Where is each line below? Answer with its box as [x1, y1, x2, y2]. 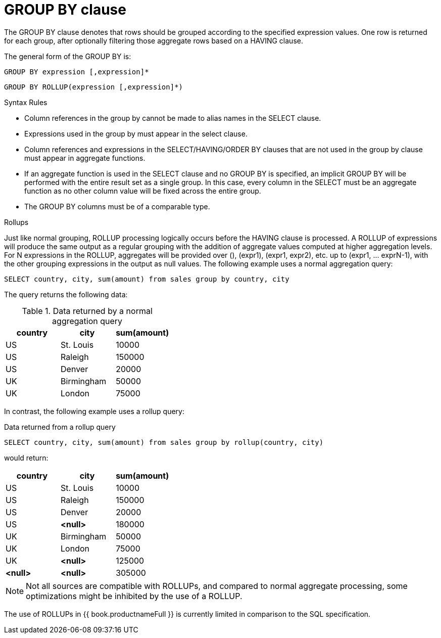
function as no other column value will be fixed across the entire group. [24, 186, 261, 195]
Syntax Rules [4, 98, 47, 107]
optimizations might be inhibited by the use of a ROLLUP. [26, 590, 242, 601]
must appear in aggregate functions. [24, 153, 145, 162]
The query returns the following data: [4, 290, 128, 299]
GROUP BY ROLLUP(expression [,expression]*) [4, 82, 183, 91]
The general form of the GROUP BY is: [4, 52, 131, 61]
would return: [4, 453, 48, 462]
